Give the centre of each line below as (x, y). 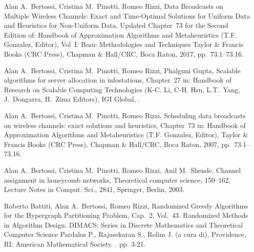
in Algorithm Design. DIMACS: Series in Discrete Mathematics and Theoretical (124, 224)
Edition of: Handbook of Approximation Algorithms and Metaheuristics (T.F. (120, 34)
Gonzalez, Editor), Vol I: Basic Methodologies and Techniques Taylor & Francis (124, 44)
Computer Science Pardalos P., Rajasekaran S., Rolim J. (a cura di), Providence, (125, 234)
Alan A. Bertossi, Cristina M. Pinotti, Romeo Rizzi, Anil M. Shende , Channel (122, 170)
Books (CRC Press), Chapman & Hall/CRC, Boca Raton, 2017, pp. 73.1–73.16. (124, 53)
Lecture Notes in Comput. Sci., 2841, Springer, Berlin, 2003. (94, 189)
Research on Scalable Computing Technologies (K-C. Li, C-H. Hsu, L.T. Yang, (122, 89)
